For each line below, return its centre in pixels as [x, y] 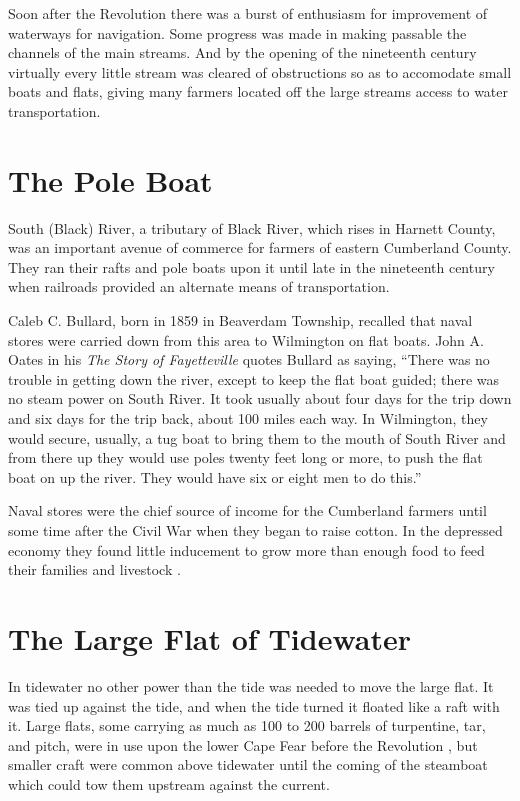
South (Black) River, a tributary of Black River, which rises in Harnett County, [252, 227]
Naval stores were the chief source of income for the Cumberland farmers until [247, 510]
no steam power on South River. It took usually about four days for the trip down [260, 398]
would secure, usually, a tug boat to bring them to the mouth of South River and [257, 437]
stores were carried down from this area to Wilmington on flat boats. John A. [246, 339]
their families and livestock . [94, 569]
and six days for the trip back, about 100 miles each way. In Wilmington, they [248, 418]
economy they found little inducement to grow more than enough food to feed [246, 549]
